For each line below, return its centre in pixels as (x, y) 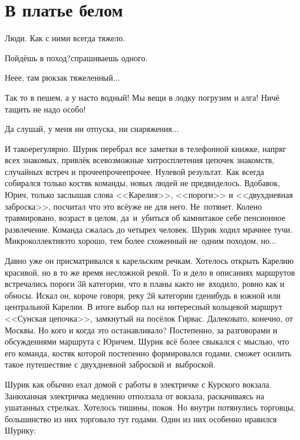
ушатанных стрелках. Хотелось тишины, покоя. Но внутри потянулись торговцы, (150, 407)
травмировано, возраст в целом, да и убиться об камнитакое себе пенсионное (145, 218)
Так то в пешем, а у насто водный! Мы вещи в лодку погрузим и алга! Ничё (142, 97)
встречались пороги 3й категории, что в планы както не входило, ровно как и (145, 284)
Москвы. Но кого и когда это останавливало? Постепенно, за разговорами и (141, 330)
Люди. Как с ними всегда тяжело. (65, 38)
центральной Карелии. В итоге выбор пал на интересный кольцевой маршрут (144, 307)
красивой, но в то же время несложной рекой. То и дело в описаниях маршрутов (150, 272)
